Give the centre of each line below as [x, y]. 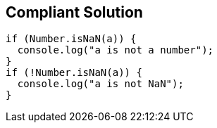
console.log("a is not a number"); [116, 50]
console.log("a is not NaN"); [100, 84]
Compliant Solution [74, 12]
